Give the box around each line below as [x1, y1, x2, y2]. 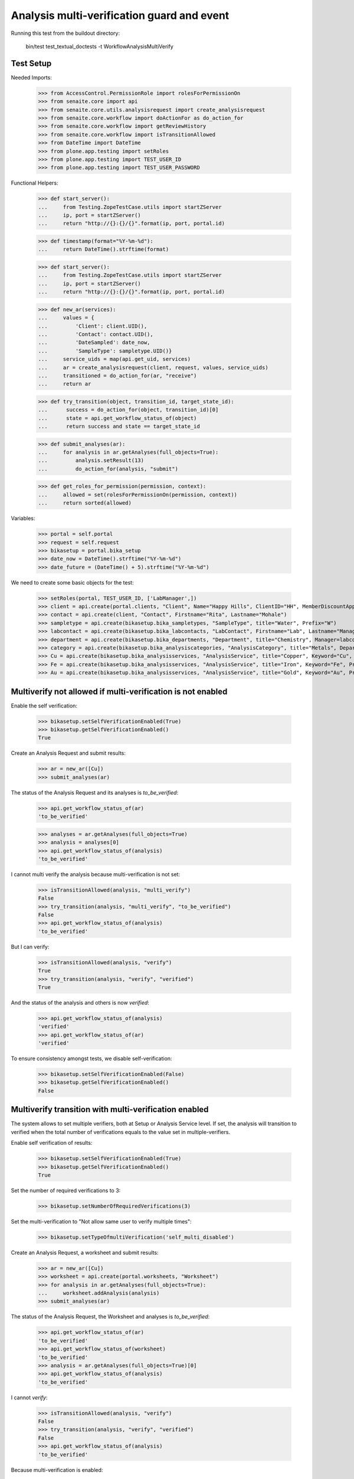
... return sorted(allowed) [38, 500, 132, 506]
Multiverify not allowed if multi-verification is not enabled [11, 686, 228, 696]
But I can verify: [11, 943, 50, 950]
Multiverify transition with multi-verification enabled [11, 1105, 209, 1115]
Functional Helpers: [11, 179, 58, 186]
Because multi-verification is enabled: [11, 1466, 103, 1473]
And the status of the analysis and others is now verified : [11, 999, 150, 1006]
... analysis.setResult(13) [38, 457, 145, 464]
